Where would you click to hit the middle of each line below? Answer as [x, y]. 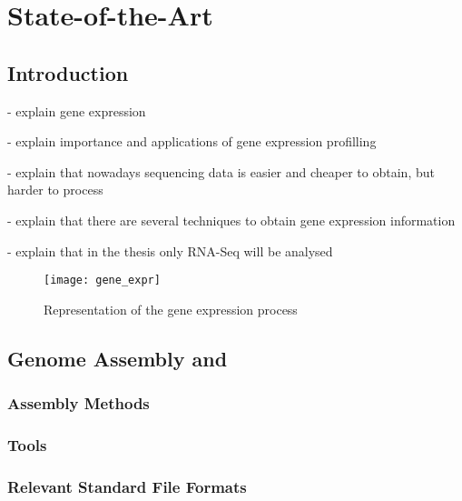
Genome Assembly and [118, 358]
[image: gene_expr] [102, 281]
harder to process [55, 190]
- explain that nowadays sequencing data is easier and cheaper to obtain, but [221, 171]
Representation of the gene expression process [171, 309]
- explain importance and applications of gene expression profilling [192, 141]
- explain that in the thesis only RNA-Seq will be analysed [170, 250]
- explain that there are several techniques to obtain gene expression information [231, 220]
